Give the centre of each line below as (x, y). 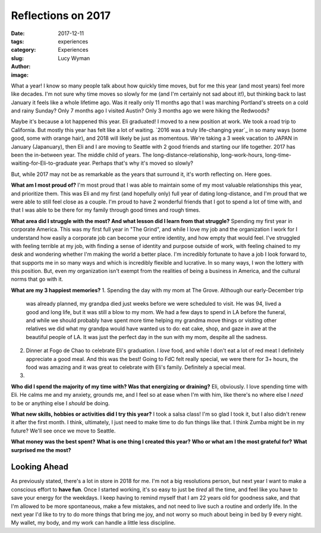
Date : (18, 33)
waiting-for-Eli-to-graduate (44, 163)
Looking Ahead (40, 467)
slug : (17, 58)
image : (20, 75)
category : (23, 50)
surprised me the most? (41, 450)
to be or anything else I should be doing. (60, 403)
